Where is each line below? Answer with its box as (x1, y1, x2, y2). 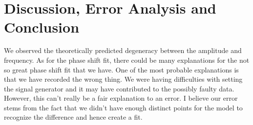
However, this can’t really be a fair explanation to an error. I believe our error (4, 93, 238, 103)
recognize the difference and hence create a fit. (4, 112, 143, 122)
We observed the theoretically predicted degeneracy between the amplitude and (4, 45, 242, 55)
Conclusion (4, 17, 80, 37)
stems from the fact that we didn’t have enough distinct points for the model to (4, 102, 243, 112)
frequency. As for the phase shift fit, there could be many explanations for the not (4, 54, 250, 65)
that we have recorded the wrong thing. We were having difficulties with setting (4, 74, 243, 84)
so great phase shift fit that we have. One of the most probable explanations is (4, 64, 239, 74)
